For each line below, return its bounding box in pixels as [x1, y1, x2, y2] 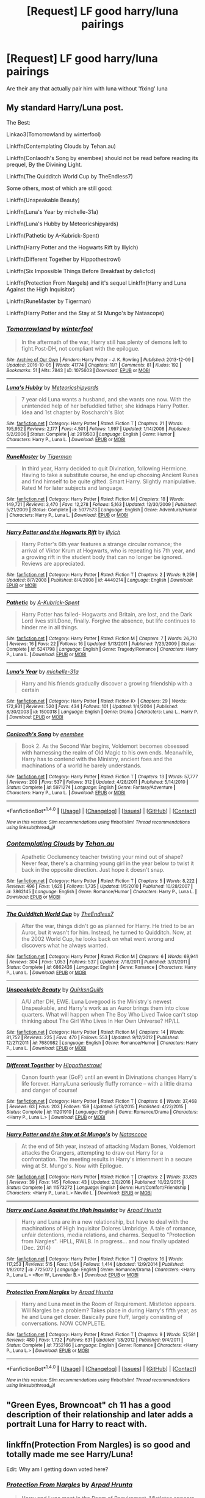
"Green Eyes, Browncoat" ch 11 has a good [6, 1400, 171, 1410]
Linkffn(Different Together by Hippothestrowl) [6, 255, 121, 263]
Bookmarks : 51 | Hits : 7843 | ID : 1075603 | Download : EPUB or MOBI [6, 368, 151, 374]
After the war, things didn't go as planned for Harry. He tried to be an [21, 923, 195, 930]
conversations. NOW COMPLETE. [21, 1320, 106, 1327]
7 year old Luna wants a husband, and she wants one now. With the [21, 396, 192, 403]
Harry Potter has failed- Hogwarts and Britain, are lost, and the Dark [21, 611, 192, 618]
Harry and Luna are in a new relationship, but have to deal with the [21, 1218, 189, 1226]
